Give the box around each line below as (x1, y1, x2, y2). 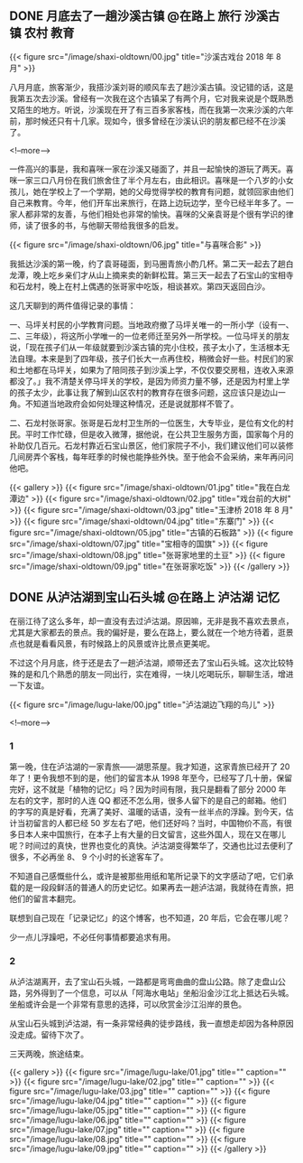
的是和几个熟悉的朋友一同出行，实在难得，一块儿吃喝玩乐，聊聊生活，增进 (16, 668, 294, 679)
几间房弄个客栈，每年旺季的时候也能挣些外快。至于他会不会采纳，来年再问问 (9, 451, 294, 462)
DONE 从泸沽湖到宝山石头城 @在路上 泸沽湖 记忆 (9, 590, 280, 605)
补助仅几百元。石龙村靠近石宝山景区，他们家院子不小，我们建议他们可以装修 (9, 440, 294, 451)
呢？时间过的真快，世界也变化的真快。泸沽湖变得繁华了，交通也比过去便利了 (9, 840, 294, 851)
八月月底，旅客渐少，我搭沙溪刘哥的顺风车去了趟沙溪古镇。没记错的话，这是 (9, 81, 294, 92)
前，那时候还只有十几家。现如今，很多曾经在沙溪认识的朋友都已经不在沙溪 (9, 116, 286, 126)
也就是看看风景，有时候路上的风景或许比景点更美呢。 (16, 637, 215, 648)
